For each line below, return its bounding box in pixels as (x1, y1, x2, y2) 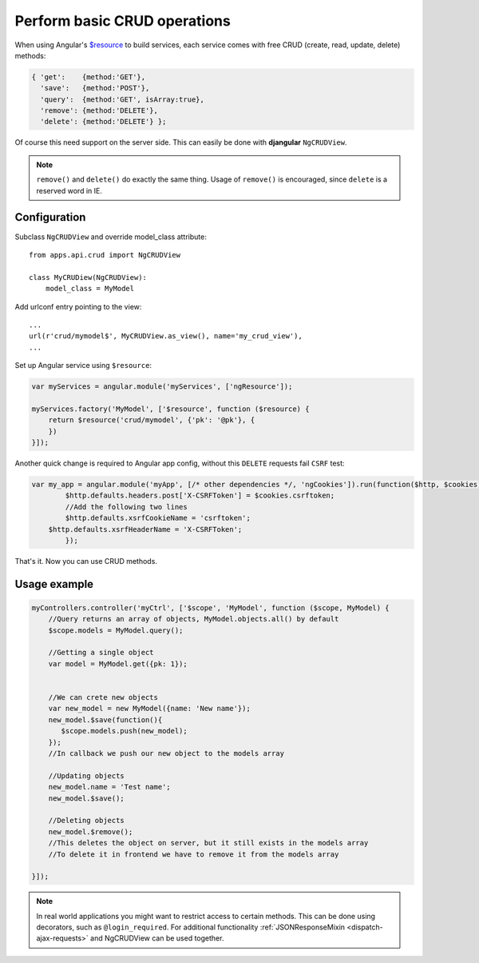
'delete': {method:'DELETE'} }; (40, 117, 167, 126)
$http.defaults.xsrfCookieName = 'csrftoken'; (65, 513, 251, 523)
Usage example (14, 577, 94, 591)
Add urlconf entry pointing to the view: (14, 302, 142, 311)
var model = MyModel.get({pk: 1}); (48, 659, 188, 668)
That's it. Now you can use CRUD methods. (14, 556, 157, 565)
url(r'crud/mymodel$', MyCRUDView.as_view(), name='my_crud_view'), (29, 332, 303, 341)
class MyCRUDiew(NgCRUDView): (29, 273, 148, 282)
